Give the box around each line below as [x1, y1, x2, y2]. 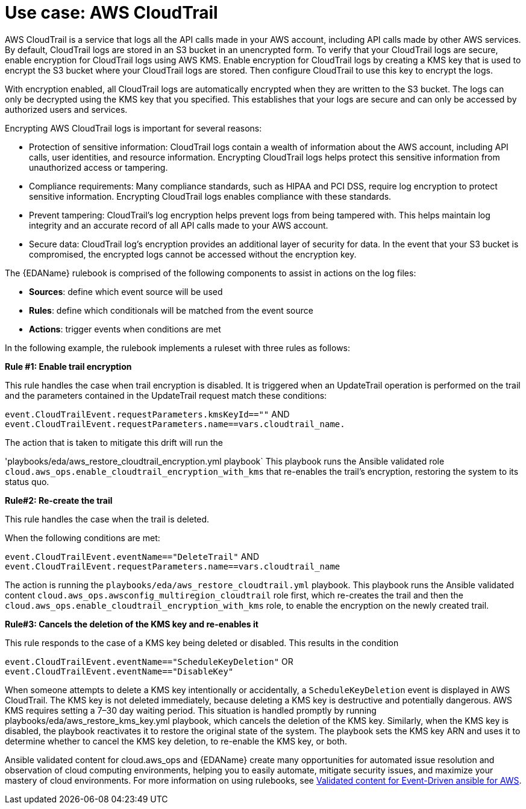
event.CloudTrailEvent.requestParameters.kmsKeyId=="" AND [5, 408, 290, 419]
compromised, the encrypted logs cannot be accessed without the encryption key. [29, 249, 357, 259]
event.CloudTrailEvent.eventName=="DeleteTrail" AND [5, 551, 259, 562]
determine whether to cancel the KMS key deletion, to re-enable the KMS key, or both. [5, 735, 348, 746]
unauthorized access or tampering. [29, 162, 168, 173]
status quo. [5, 476, 49, 487]
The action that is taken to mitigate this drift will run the [5, 437, 223, 448]
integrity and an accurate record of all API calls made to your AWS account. [29, 220, 328, 230]
